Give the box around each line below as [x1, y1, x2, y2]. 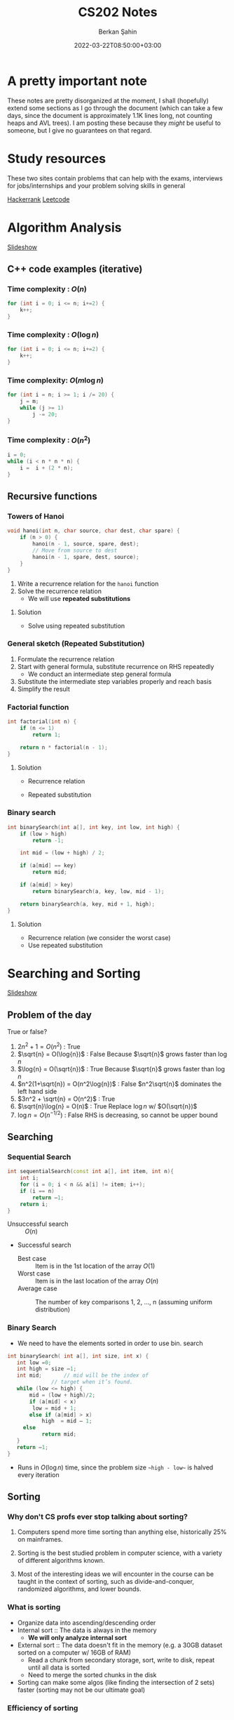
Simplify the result [17, 684, 70, 693]
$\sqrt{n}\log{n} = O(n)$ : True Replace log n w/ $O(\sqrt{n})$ [17, 1102, 198, 1110]
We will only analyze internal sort [27, 1633, 128, 1641]
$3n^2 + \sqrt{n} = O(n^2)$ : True [17, 1094, 116, 1103]
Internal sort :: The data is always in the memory [17, 1626, 157, 1634]
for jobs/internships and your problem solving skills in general [7, 181, 186, 190]
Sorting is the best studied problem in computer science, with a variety [17, 1549, 223, 1557]
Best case [17, 1255, 47, 1263]
